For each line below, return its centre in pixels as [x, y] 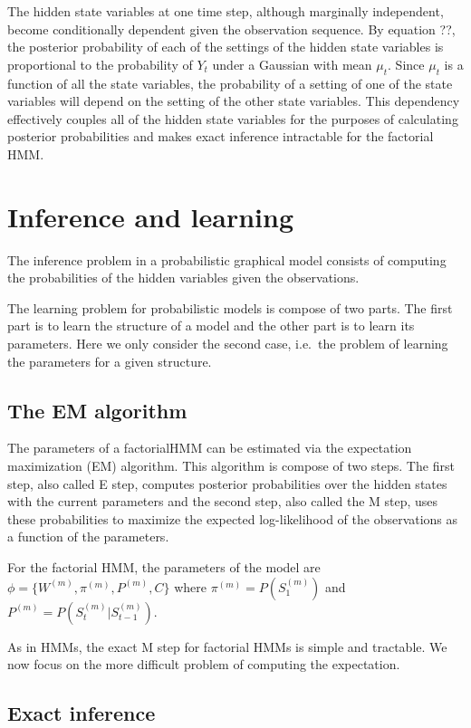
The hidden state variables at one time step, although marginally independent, [226, 11]
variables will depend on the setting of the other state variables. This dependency [234, 101]
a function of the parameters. [88, 536]
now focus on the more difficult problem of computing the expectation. [204, 664]
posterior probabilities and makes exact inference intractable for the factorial [221, 136]
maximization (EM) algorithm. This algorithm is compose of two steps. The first [231, 466]
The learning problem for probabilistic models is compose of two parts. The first [230, 307]
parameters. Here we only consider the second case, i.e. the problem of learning [228, 344]
